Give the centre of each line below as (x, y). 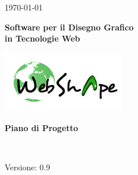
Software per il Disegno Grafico (69, 27)
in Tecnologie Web (43, 38)
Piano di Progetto (42, 127)
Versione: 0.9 (27, 167)
